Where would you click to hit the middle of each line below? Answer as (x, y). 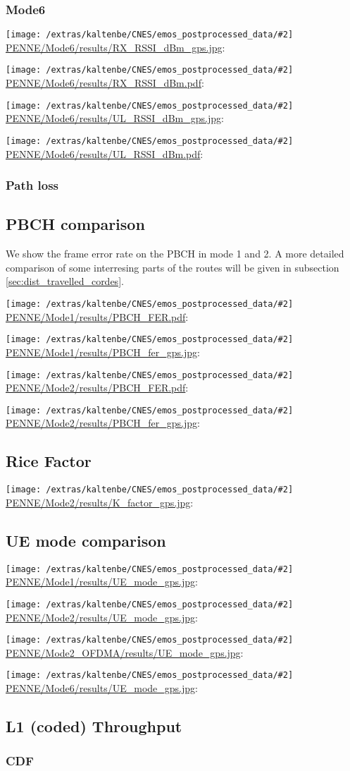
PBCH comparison (75, 224)
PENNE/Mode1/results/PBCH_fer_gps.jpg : (103, 352)
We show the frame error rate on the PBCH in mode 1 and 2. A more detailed (175, 254)
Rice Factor (49, 461)
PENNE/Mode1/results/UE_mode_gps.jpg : (102, 582)
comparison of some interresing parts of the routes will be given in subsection (173, 267)
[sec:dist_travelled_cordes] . (65, 281)
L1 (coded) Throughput (94, 726)
